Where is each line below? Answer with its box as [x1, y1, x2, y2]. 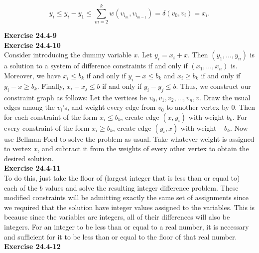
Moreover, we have [4, 70, 61, 80]
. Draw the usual [199, 92, 251, 102]
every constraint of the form [4, 122, 90, 133]
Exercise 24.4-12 [4, 241, 61, 252]
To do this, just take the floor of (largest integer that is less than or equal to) [4, 173, 240, 183]
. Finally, [37, 80, 65, 91]
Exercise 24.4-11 [4, 163, 61, 173]
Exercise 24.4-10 [4, 39, 61, 50]
